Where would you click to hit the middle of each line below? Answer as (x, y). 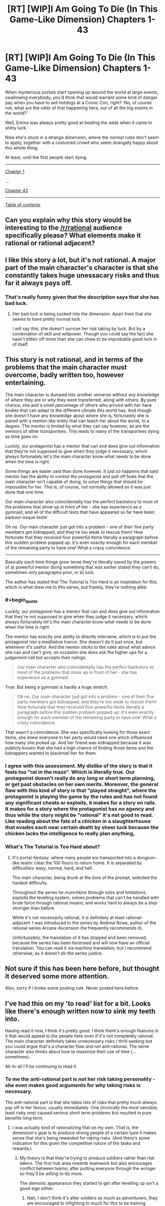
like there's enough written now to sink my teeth (80, 1011)
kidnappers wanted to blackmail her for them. (51, 753)
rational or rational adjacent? (50, 243)
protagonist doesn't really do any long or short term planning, (80, 778)
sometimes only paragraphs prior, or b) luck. (50, 572)
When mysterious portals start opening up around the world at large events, (82, 92)
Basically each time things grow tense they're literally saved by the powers (81, 562)
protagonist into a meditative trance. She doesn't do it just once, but (74, 642)
